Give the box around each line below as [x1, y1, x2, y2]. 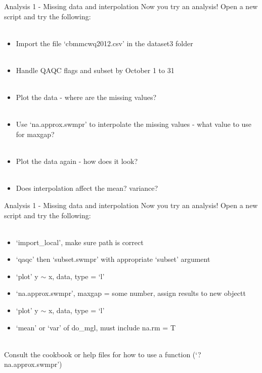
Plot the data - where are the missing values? [16, 92, 157, 103]
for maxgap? [16, 128, 55, 139]
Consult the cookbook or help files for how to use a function [4, 349, 191, 359]
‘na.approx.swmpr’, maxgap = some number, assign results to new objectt [16, 288, 246, 298]
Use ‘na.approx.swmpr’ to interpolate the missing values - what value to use [16, 119, 252, 129]
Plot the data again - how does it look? [16, 156, 138, 166]
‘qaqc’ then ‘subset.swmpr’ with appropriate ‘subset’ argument [16, 254, 210, 264]
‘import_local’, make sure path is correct [16, 236, 144, 247]
